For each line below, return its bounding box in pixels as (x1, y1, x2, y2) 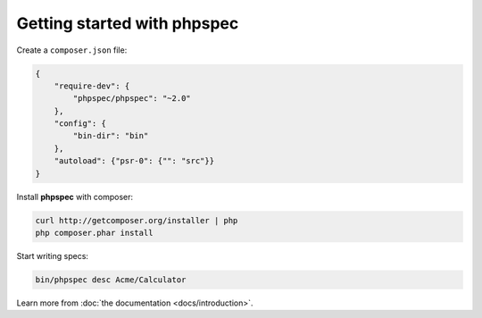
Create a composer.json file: (16, 45, 128, 55)
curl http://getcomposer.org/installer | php (35, 215, 238, 225)
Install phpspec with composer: (16, 191, 134, 202)
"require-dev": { (54, 80, 130, 91)
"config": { (54, 119, 107, 129)
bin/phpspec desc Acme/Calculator (35, 274, 187, 285)
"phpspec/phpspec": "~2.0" (72, 94, 191, 104)
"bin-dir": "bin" (72, 130, 149, 141)
